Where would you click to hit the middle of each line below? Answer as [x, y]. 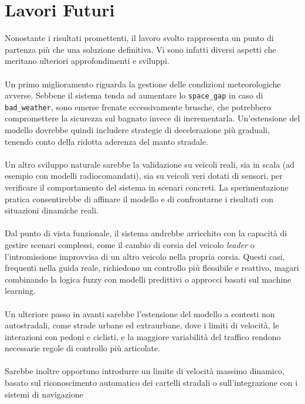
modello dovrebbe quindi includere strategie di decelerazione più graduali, [137, 130]
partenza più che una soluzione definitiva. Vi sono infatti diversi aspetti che [140, 49]
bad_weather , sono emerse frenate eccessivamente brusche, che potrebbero [138, 106]
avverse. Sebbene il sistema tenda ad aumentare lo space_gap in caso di [134, 95]
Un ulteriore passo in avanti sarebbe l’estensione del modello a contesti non [140, 313]
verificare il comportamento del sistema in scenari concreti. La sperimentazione [147, 187]
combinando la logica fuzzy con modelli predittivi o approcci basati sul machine [148, 279]
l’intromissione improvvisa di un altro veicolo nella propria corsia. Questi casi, [145, 256]
